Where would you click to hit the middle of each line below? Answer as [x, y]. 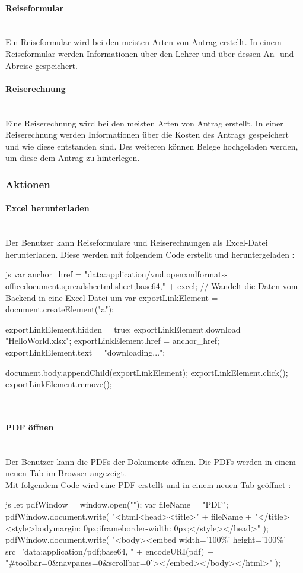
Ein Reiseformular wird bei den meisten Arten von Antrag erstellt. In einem [143, 42]
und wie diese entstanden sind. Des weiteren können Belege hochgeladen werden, [152, 146]
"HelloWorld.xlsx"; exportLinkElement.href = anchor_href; [112, 341]
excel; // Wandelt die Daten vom [238, 285]
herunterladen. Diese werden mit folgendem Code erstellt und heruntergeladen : [150, 254]
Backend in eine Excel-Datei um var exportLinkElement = [112, 297]
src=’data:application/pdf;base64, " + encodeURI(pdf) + [110, 551]
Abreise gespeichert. [42, 65]
